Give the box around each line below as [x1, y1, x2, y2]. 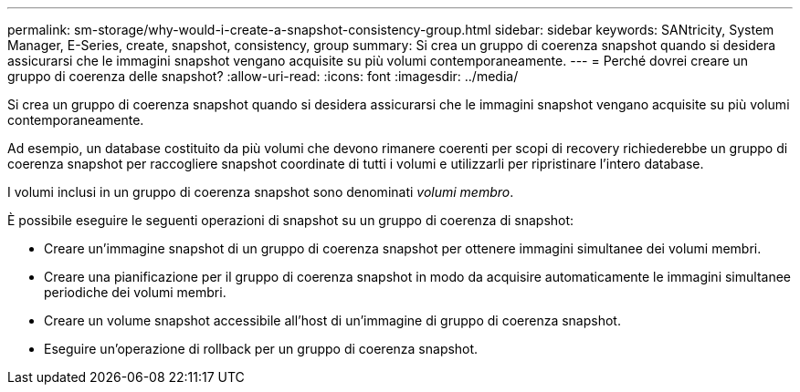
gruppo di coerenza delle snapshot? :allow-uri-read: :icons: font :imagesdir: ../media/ [7, 68, 519, 84]
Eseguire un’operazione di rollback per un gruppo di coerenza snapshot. [44, 341, 479, 356]
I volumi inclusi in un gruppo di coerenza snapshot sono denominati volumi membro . [7, 184, 514, 200]
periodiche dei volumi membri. [44, 284, 226, 300]
